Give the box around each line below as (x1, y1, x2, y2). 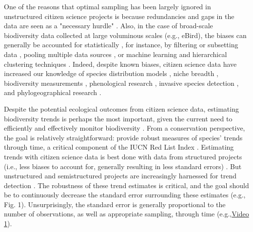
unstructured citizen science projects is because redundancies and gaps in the (4, 11, 234, 21)
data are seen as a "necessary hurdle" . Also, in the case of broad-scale (4, 20, 213, 31)
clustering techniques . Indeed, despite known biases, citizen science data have (4, 58, 237, 69)
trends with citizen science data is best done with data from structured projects (4, 151, 242, 161)
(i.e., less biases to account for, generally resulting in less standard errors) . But (4, 161, 242, 171)
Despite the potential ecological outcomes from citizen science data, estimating (4, 103, 239, 114)
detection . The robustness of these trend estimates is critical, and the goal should (4, 180, 249, 190)
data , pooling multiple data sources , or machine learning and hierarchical (4, 49, 227, 59)
